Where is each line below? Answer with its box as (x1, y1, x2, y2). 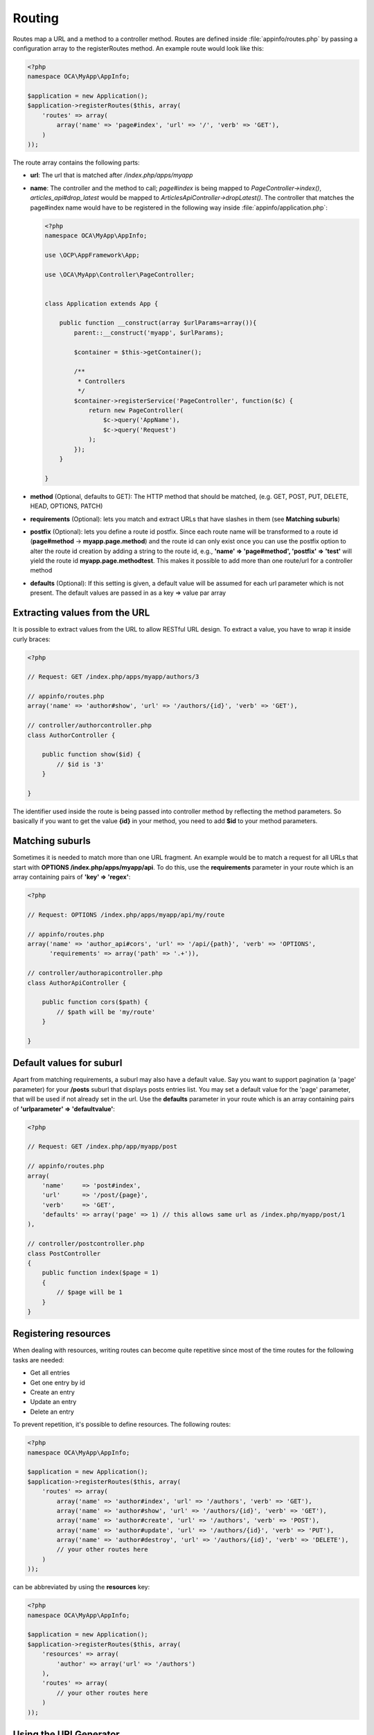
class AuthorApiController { (27, 979, 127, 987)
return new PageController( (88, 407, 184, 414)
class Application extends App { (44, 299, 159, 307)
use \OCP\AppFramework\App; (44, 251, 140, 259)
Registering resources (12, 1328, 111, 1339)
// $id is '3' (56, 760, 105, 768)
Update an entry (30, 1398, 77, 1406)
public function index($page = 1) (42, 1269, 159, 1277)
